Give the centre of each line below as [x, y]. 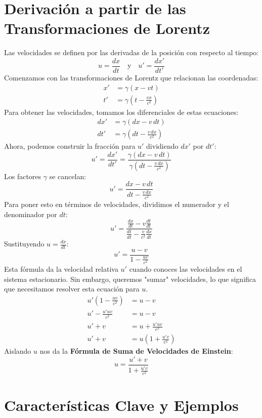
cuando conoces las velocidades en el [186, 269]
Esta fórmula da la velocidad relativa [61, 269]
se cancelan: [68, 176]
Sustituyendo [24, 243]
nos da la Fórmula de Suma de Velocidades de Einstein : [136, 351]
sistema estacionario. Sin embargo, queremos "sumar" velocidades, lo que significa [130, 279]
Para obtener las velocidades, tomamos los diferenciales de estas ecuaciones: [121, 112]
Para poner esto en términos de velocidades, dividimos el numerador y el [117, 204]
